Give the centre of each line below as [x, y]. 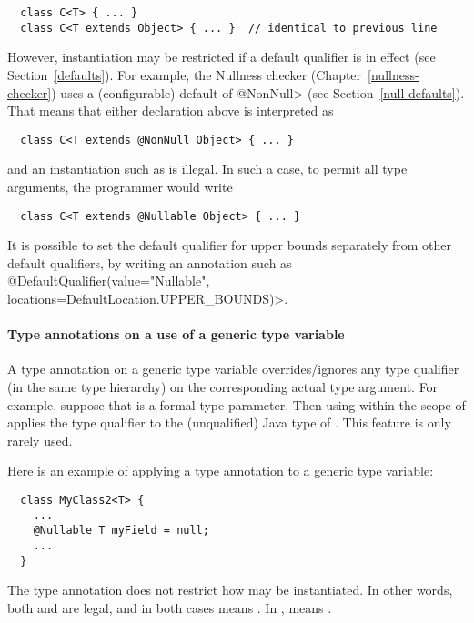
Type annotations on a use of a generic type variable [176, 334]
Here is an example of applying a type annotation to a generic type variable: [221, 471]
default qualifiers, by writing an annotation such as [150, 262]
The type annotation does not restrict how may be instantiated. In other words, [230, 590]
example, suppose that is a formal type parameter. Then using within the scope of [237, 404]
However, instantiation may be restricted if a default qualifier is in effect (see [222, 57]
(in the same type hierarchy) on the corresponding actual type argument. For [223, 386]
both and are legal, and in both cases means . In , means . [170, 607]
